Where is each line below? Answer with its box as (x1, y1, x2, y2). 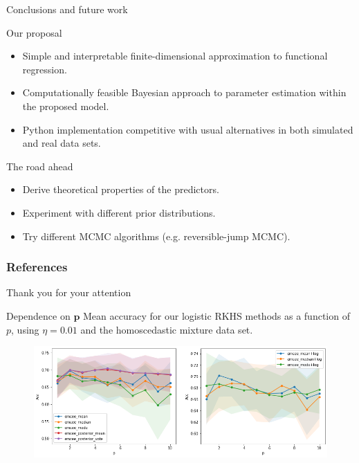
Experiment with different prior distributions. (22, 205, 216, 219)
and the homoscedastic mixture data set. (80, 322, 253, 336)
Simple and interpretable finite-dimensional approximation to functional (22, 48, 328, 63)
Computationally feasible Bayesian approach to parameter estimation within (22, 85, 347, 100)
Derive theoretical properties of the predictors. (22, 182, 219, 197)
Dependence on (6, 308, 71, 323)
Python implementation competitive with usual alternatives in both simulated (22, 122, 353, 136)
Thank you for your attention (6, 285, 131, 300)
